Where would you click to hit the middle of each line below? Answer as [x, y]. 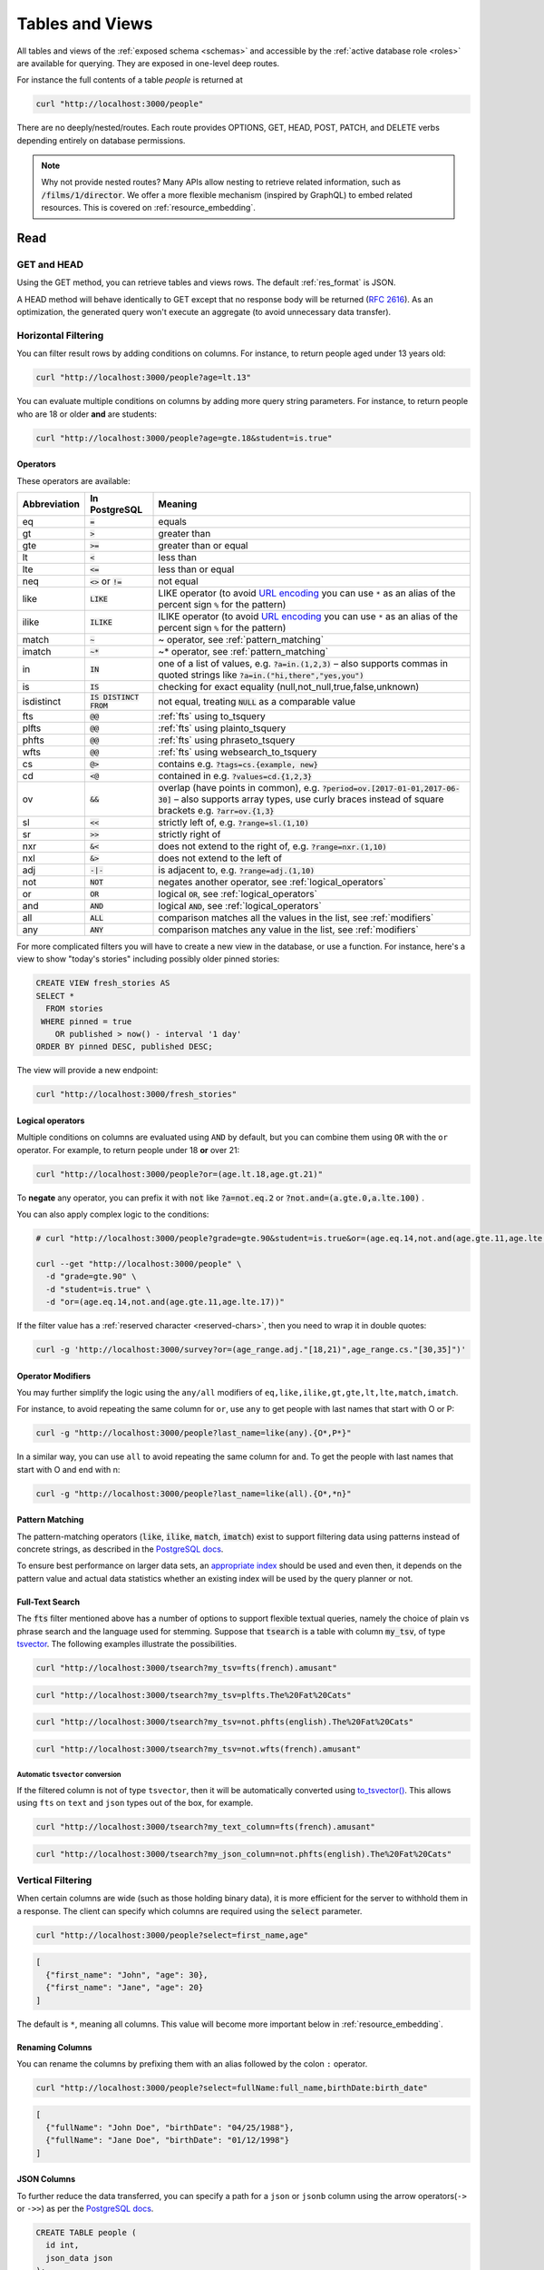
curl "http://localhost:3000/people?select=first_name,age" [172, 1935]
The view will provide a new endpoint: [87, 1071]
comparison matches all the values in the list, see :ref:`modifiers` [296, 918]
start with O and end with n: [68, 1469]
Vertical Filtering [54, 1880]
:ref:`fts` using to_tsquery [212, 716]
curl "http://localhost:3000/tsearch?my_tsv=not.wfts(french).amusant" [199, 1749]
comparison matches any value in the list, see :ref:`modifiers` [288, 930]
